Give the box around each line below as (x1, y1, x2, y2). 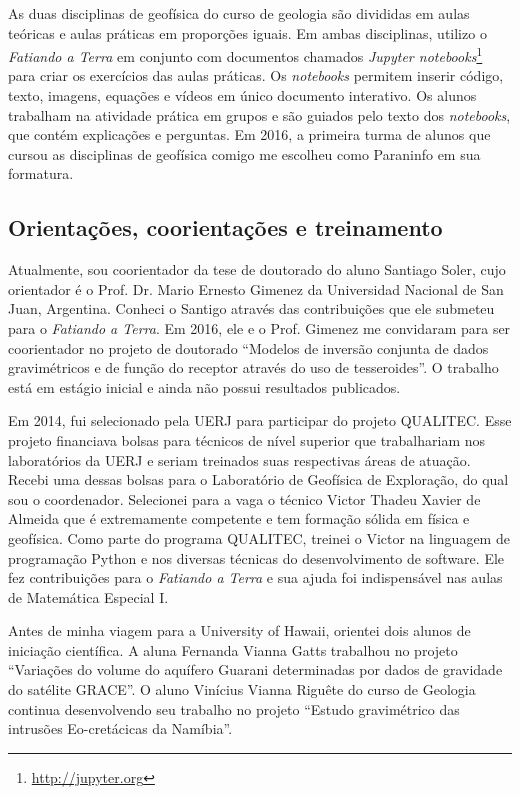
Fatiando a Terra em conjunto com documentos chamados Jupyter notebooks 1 (8, 43, 483, 66)
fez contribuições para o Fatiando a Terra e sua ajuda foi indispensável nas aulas (8, 567, 503, 588)
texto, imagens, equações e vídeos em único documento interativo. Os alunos (8, 85, 477, 106)
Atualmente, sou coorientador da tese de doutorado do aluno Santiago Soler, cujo (8, 259, 506, 280)
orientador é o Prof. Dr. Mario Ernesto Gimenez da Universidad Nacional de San (8, 278, 504, 299)
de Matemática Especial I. (8, 586, 169, 607)
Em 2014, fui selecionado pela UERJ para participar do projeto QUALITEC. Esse (8, 410, 512, 431)
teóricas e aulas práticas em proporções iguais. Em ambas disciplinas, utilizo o (8, 22, 487, 43)
